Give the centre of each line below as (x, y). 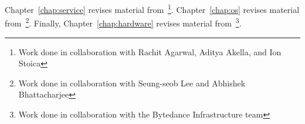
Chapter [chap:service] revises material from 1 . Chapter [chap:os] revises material (152, 9)
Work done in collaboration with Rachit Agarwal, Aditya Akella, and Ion (150, 51)
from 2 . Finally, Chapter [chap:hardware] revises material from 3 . (123, 22)
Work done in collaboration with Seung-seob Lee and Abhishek (132, 83)
